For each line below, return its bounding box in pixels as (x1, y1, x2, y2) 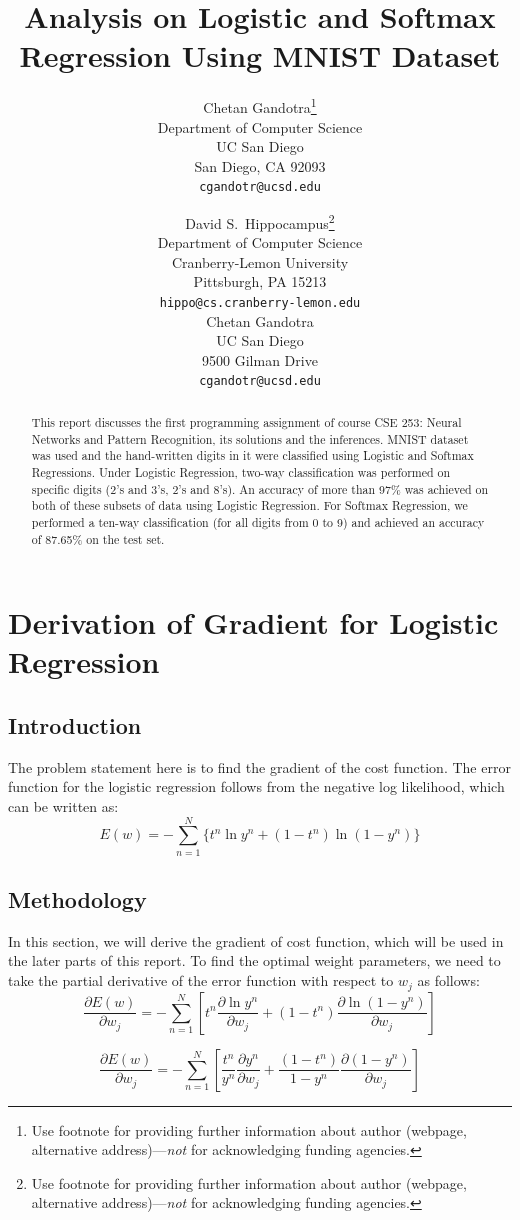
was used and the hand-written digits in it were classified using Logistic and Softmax (31, 447, 474, 464)
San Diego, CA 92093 (194, 155, 326, 176)
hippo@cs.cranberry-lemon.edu (159, 296, 361, 311)
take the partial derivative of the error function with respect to (8, 970, 394, 991)
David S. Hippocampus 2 (185, 210, 335, 233)
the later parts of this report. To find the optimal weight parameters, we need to (8, 950, 501, 971)
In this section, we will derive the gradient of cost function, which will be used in (8, 930, 504, 951)
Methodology (8, 884, 147, 915)
